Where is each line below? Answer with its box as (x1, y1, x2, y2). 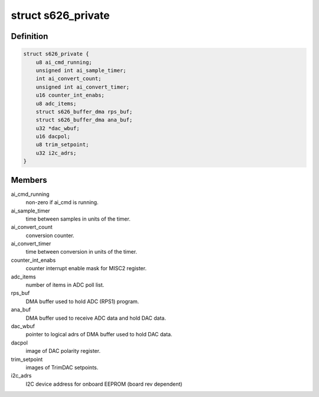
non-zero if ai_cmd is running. (25, 199, 99, 206)
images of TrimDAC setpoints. (25, 363, 99, 371)
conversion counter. (25, 232, 74, 239)
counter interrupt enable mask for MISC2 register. (25, 265, 147, 272)
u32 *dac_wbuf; (35, 124, 80, 132)
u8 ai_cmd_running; (35, 59, 93, 65)
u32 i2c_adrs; (35, 149, 77, 156)
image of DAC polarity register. (25, 347, 100, 355)
